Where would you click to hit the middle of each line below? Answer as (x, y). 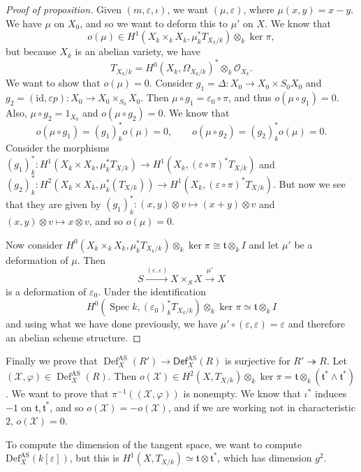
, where (259, 9)
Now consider (34, 244)
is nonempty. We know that (242, 393)
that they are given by (53, 204)
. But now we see (309, 183)
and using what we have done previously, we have (112, 324)
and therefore (317, 324)
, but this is (94, 458)
